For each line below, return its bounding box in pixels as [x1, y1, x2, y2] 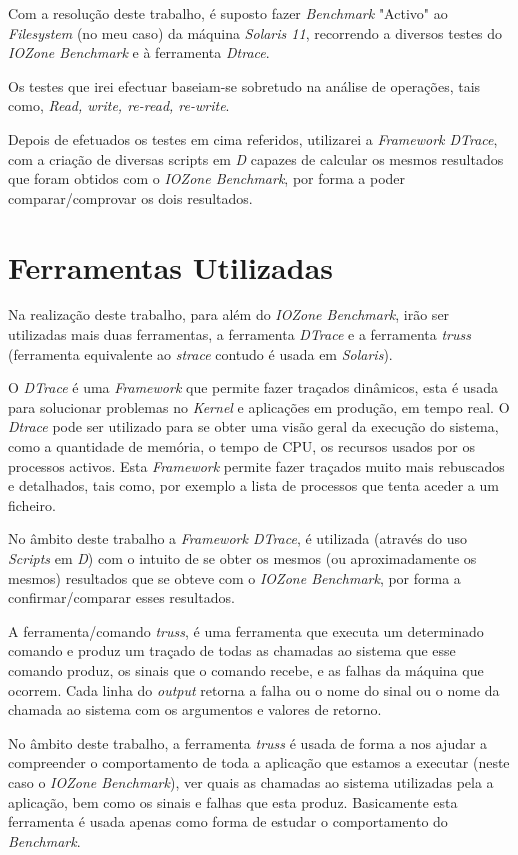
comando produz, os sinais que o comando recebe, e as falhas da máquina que [8, 659, 484, 680]
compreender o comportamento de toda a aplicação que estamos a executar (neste [8, 752, 510, 773]
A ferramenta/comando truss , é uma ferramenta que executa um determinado [8, 620, 484, 641]
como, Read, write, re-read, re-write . [8, 95, 230, 116]
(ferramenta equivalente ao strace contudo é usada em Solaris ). [8, 343, 393, 364]
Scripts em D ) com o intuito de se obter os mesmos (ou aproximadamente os [8, 548, 477, 568]
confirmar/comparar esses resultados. [8, 587, 235, 608]
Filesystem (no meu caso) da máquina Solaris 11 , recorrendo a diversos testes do [8, 22, 503, 43]
